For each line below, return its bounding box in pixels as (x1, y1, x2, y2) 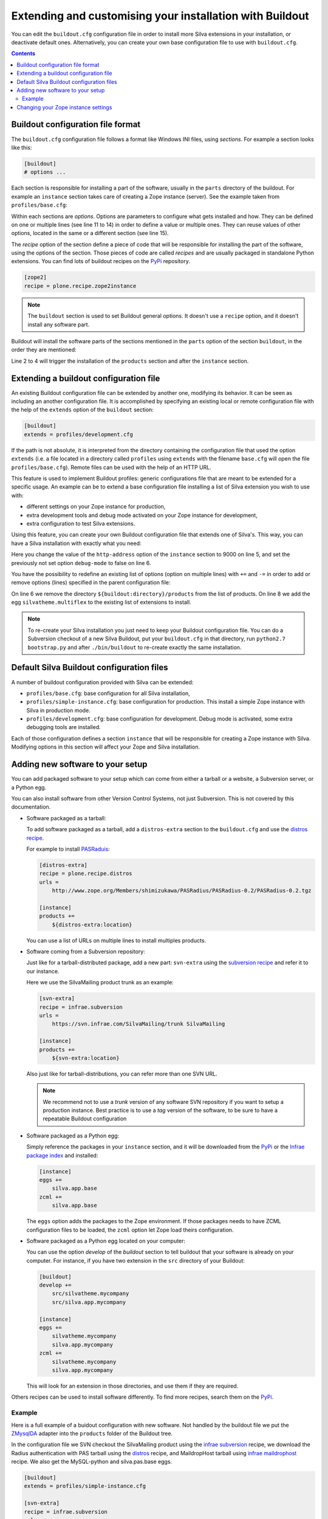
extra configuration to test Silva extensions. (26, 519, 135, 527)
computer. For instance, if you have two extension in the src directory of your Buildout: (26, 1257, 245, 1264)
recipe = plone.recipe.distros (39, 870, 133, 877)
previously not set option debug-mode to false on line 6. (11, 559, 151, 566)
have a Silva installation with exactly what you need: (11, 540, 142, 547)
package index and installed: (26, 1151, 98, 1159)
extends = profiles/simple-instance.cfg (24, 1483, 146, 1490)
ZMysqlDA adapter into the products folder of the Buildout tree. (11, 1430, 173, 1437)
